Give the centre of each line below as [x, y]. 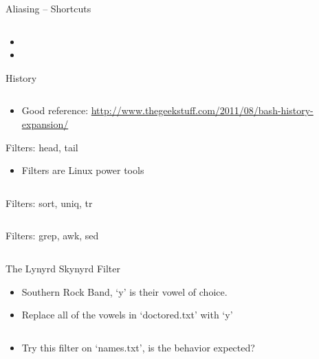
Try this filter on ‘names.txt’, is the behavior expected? [138, 347]
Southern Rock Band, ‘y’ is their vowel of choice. [124, 291]
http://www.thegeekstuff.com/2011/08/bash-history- [202, 110]
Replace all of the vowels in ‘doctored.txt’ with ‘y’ [127, 315]
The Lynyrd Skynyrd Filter [63, 268]
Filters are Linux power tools [83, 170]
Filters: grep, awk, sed [52, 236]
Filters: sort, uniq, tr [49, 203]
